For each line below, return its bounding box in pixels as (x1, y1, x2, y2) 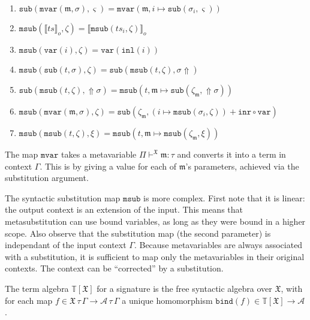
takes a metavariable (61, 148, 137, 160)
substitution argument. (5, 171, 89, 184)
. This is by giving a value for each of (40, 159, 177, 172)
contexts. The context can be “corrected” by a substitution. (5, 262, 224, 274)
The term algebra (5, 282, 69, 294)
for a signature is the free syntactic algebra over (97, 282, 272, 294)
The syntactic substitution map (5, 191, 121, 204)
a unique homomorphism (122, 294, 213, 306)
